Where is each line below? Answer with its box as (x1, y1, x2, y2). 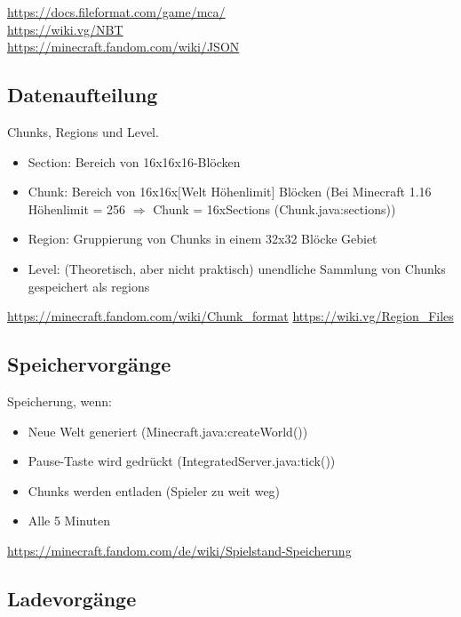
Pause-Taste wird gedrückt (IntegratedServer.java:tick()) (28, 452, 336, 470)
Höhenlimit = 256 (28, 199, 126, 218)
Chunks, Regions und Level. (7, 122, 159, 140)
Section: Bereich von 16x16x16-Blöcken (28, 152, 241, 171)
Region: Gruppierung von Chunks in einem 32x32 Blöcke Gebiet (28, 229, 378, 248)
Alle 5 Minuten (28, 511, 110, 530)
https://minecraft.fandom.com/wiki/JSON (7, 37, 240, 56)
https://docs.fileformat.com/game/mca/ (7, 3, 226, 20)
